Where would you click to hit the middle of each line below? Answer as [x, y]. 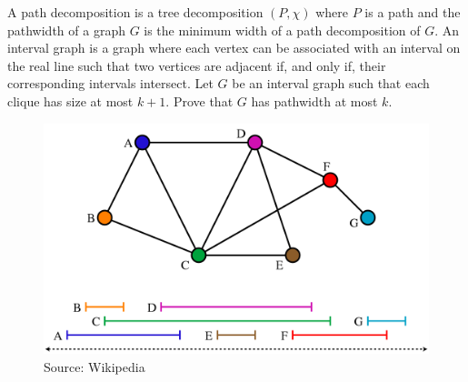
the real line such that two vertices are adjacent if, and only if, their [197, 65]
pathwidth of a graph [66, 30]
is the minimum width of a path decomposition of [282, 30]
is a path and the [413, 12]
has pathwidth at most [314, 101]
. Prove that [199, 101]
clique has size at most [70, 101]
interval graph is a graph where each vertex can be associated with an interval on [234, 48]
